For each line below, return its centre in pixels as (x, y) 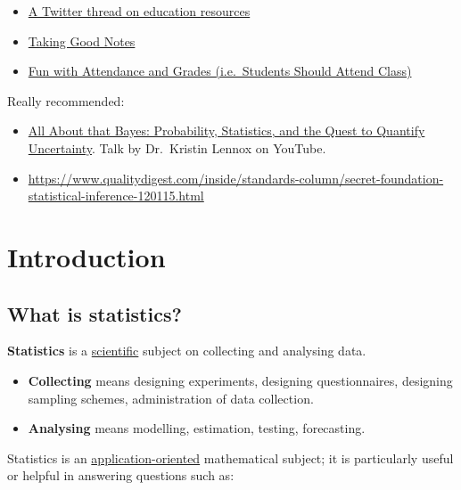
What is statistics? (95, 313)
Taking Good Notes (82, 41)
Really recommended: (66, 100)
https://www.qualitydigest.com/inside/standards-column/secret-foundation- (236, 178)
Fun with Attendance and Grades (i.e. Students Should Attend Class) (220, 71)
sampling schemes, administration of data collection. (171, 398)
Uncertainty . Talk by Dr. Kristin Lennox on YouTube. (177, 147)
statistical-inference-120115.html (116, 196)
